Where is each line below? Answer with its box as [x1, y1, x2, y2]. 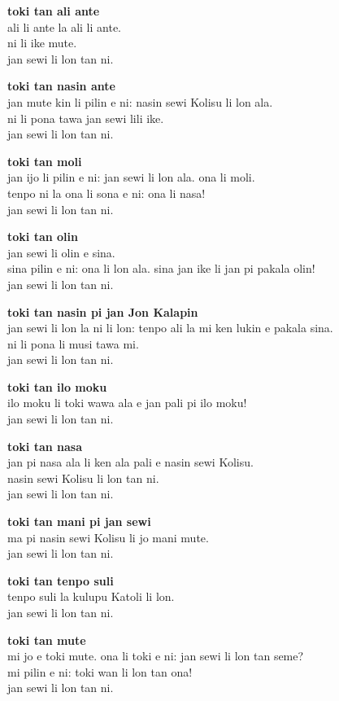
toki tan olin [7, 228, 78, 245]
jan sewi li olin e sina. [7, 243, 115, 261]
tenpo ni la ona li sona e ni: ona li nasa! [7, 184, 206, 201]
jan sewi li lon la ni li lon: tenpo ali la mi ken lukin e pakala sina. [7, 319, 333, 336]
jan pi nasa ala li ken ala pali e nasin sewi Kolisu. [7, 453, 254, 471]
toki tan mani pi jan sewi [7, 513, 151, 530]
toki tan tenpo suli [7, 572, 114, 589]
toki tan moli [7, 152, 82, 169]
